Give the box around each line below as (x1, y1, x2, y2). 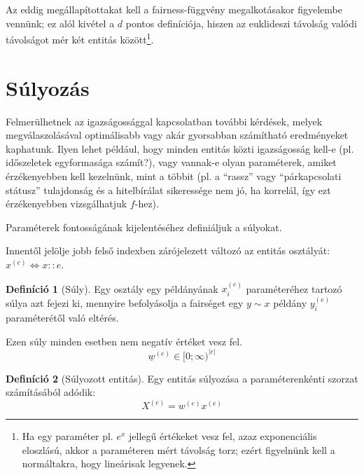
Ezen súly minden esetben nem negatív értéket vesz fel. (6, 333, 242, 348)
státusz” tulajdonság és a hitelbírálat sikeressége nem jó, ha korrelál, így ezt (6, 182, 331, 197)
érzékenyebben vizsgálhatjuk (6, 196, 127, 211)
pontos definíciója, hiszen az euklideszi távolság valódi (125, 15, 357, 30)
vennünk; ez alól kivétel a (6, 15, 115, 30)
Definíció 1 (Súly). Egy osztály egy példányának (6, 281, 218, 296)
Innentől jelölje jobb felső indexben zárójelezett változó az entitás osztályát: (6, 243, 330, 258)
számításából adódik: (6, 385, 96, 399)
